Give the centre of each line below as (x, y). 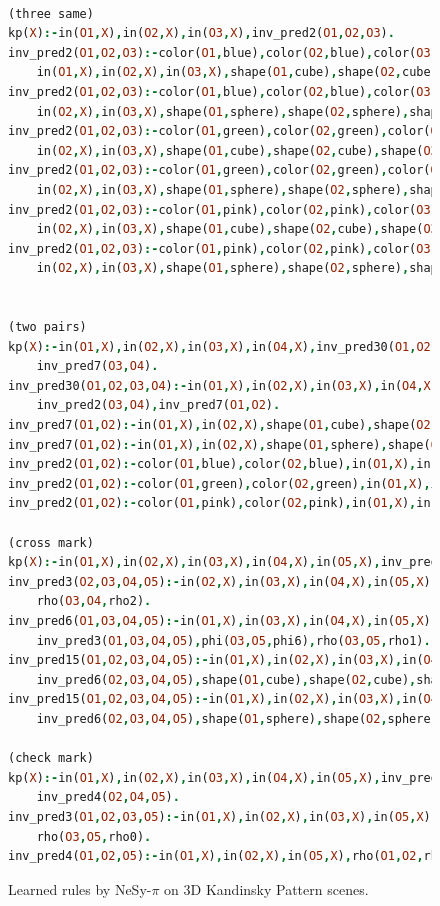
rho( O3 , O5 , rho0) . (94, 836)
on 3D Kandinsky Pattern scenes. (266, 888)
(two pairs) (47, 327)
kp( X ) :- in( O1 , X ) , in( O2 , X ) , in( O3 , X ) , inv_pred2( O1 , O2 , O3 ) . (201, 33)
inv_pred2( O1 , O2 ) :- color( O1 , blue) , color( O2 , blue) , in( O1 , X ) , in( (223, 464)
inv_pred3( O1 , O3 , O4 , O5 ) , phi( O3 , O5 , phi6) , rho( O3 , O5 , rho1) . (233, 640)
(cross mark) (51, 542)
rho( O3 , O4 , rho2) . (94, 601)
